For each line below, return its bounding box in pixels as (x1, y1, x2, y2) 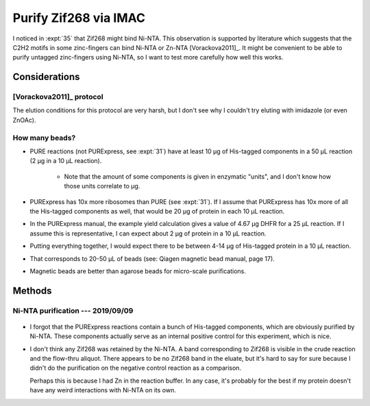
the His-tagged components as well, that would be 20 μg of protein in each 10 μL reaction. (29, 207, 285, 215)
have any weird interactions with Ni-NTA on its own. (29, 386, 176, 394)
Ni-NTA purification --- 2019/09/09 (12, 305, 134, 315)
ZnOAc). (12, 116, 36, 124)
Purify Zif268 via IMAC (12, 10, 145, 25)
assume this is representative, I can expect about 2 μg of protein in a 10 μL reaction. (29, 229, 267, 238)
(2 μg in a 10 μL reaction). (29, 157, 102, 165)
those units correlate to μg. (64, 182, 140, 190)
